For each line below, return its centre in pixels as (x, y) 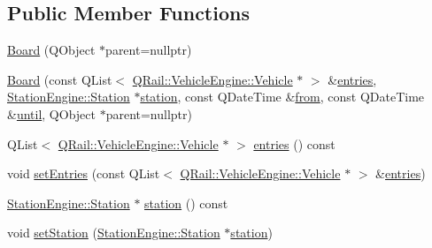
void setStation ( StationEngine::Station (114, 233)
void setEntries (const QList (84, 173)
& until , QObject (51, 113)
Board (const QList (60, 79)
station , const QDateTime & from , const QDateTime (282, 97)
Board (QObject (51, 50)
